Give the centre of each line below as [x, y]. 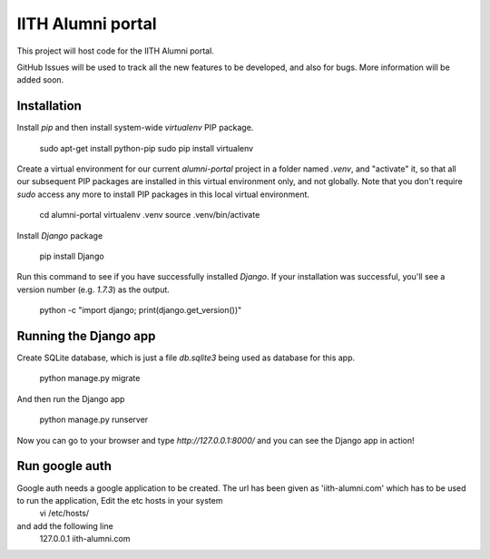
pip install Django [72, 256]
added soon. [40, 80]
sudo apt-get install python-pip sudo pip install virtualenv [147, 148]
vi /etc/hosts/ [64, 514]
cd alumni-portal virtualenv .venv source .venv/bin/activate [150, 215]
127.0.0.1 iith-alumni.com [85, 539]
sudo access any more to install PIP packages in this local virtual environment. [163, 194]
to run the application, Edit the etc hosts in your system [120, 500]
